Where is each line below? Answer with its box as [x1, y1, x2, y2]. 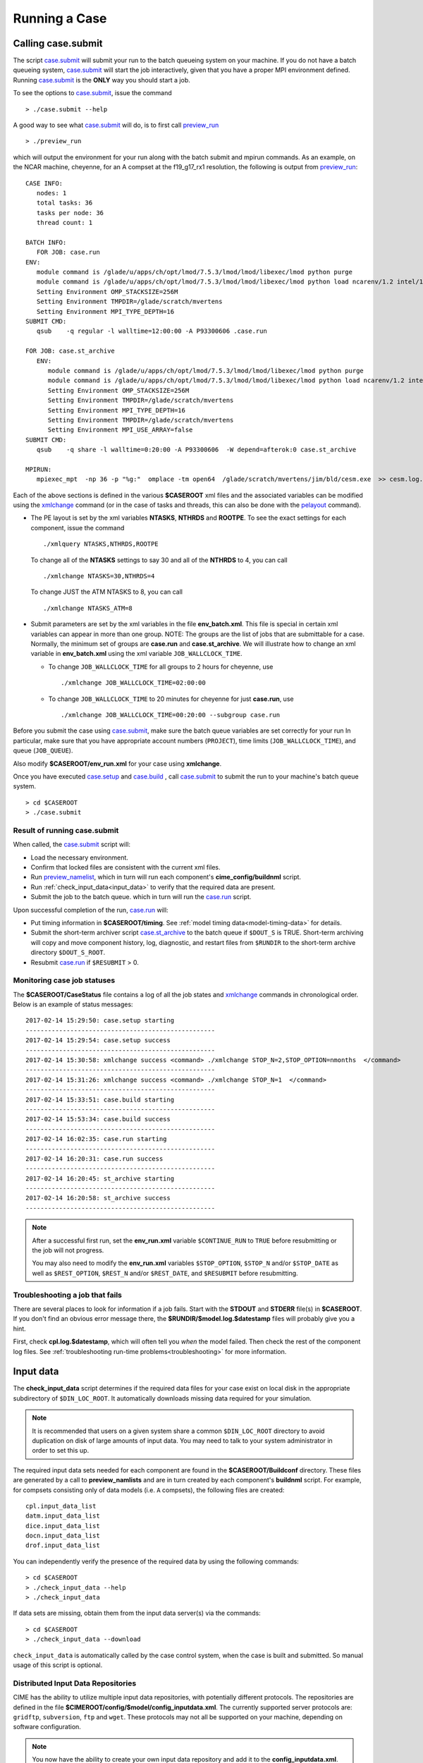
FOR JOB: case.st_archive [25, 347, 116, 355]
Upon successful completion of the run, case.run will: [13, 905, 168, 914]
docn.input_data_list [25, 1532, 100, 1540]
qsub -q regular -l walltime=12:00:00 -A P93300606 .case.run [36, 327, 267, 335]
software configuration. [13, 1723, 81, 1731]
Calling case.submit [13, 37, 103, 49]
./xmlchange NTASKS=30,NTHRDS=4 [43, 572, 155, 580]
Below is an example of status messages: [13, 1000, 133, 1008]
